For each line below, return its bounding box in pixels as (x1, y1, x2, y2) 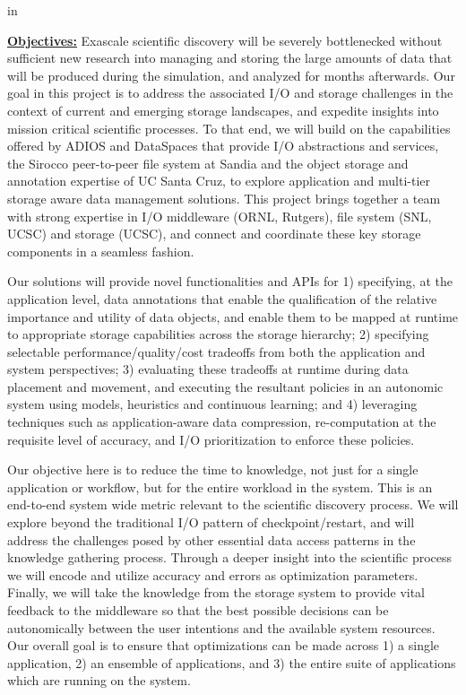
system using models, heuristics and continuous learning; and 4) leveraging (7, 395, 418, 413)
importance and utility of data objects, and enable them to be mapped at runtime (7, 307, 459, 326)
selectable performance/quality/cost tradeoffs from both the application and (7, 342, 426, 361)
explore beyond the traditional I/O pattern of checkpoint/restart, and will (7, 513, 415, 532)
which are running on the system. (7, 671, 191, 690)
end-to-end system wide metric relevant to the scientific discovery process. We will (7, 495, 459, 514)
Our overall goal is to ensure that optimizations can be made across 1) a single (7, 636, 440, 655)
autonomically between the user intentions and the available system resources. (7, 618, 436, 637)
